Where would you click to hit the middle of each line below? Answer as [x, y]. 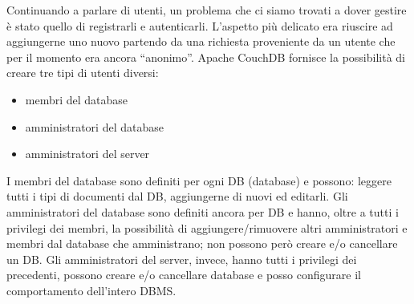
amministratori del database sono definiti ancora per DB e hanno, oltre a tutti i [203, 211]
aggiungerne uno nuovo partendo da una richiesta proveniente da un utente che [201, 41]
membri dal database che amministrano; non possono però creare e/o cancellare [202, 243]
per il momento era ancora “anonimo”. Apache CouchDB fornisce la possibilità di [206, 57]
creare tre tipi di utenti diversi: [83, 73]
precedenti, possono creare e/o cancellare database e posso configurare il [184, 275]
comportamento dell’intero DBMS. [91, 290]
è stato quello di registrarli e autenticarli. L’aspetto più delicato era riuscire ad [200, 25]
